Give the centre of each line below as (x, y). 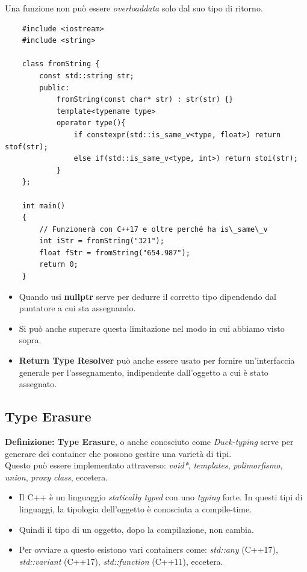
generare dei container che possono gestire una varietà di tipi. (118, 453)
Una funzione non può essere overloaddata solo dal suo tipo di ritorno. (134, 8)
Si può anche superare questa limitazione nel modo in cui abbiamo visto (152, 328)
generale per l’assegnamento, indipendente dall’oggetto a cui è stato (144, 372)
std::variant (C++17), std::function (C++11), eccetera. (121, 561)
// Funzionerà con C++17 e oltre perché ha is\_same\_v (153, 229)
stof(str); (26, 147)
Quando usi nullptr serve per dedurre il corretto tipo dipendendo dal (147, 296)
